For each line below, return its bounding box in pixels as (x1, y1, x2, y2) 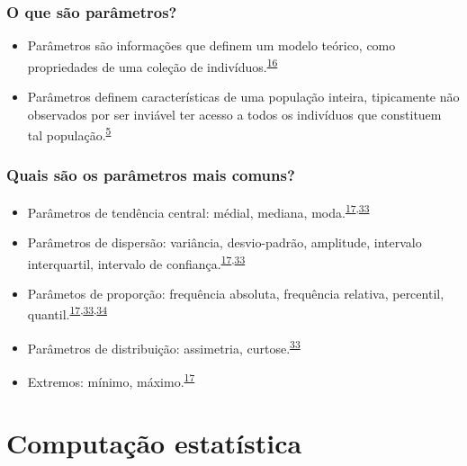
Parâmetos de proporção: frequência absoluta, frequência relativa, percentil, (27, 283, 445, 302)
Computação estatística (6, 425, 302, 462)
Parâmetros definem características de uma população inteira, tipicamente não (27, 87, 460, 106)
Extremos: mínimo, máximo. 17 (27, 369, 195, 390)
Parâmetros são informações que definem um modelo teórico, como (27, 36, 396, 55)
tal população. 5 (27, 123, 112, 144)
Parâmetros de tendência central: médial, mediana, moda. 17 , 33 (27, 200, 370, 221)
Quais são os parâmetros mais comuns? (6, 164, 295, 186)
